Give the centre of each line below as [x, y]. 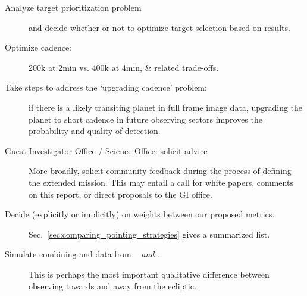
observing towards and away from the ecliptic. [112, 286]
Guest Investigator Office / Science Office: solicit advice [106, 150]
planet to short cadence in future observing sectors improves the [145, 119]
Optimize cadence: [38, 47]
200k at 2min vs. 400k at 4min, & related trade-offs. [124, 67]
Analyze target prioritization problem [73, 7]
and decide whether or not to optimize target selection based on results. [159, 27]
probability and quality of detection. [95, 131]
